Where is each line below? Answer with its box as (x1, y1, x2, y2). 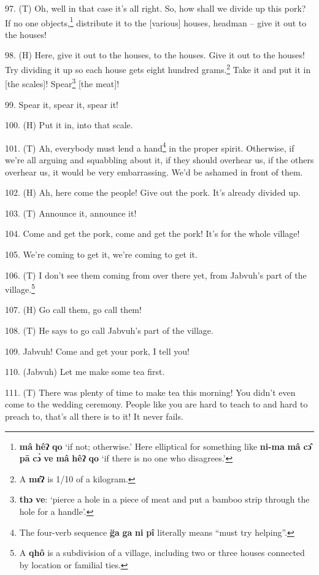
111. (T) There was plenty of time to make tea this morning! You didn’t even (5, 385, 296, 398)
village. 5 (5, 281, 36, 295)
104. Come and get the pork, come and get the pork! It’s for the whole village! (5, 227, 300, 240)
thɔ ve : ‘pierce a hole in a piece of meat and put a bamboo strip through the (19, 493, 310, 506)
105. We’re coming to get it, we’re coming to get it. (5, 247, 198, 260)
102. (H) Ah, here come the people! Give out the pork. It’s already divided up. (5, 186, 301, 199)
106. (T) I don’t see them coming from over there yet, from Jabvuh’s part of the (5, 268, 307, 281)
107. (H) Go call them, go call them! (5, 303, 142, 316)
